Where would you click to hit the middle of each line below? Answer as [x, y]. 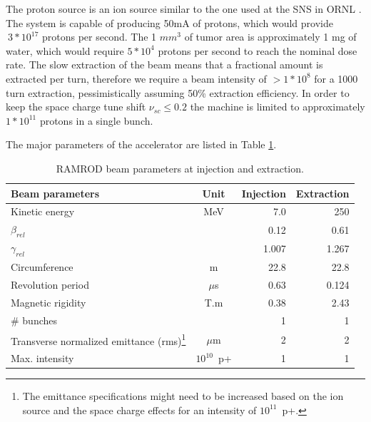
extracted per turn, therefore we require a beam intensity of [136, 78]
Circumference [42, 267]
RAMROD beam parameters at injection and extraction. [180, 168]
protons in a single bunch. [96, 120]
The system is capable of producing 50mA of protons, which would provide [169, 22]
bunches [40, 320]
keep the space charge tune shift [76, 107]
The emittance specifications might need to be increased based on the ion [183, 396]
